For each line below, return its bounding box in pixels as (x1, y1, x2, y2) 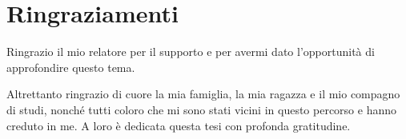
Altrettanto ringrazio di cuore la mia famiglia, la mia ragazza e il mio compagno (6, 85, 400, 102)
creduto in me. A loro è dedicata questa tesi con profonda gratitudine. (6, 117, 351, 133)
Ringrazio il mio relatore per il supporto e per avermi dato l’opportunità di (6, 43, 375, 60)
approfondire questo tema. (6, 58, 135, 75)
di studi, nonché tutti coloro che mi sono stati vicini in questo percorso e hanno (6, 101, 397, 117)
